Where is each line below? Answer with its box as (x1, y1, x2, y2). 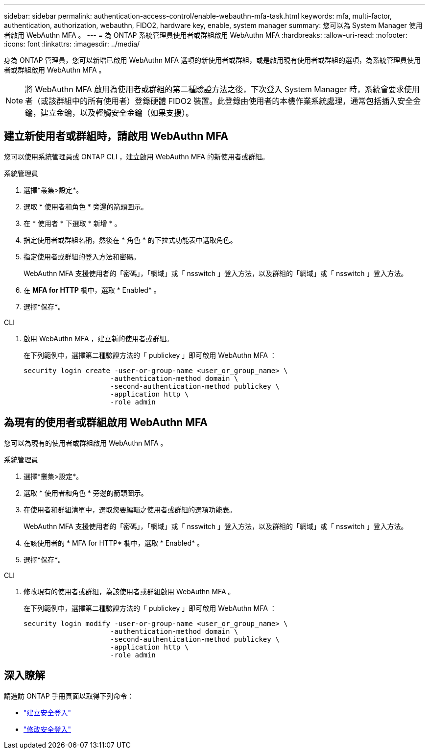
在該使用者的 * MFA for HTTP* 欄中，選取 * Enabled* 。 (24, 538, 204, 547)
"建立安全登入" (24, 708, 71, 717)
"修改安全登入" (24, 725, 71, 733)
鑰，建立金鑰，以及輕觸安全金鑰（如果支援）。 (25, 108, 194, 118)
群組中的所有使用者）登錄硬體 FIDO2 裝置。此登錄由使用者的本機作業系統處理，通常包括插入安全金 (56, 96, 421, 106)
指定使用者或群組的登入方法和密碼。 (24, 252, 140, 261)
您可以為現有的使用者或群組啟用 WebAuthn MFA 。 (4, 438, 167, 447)
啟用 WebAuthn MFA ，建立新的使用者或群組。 (24, 334, 173, 343)
